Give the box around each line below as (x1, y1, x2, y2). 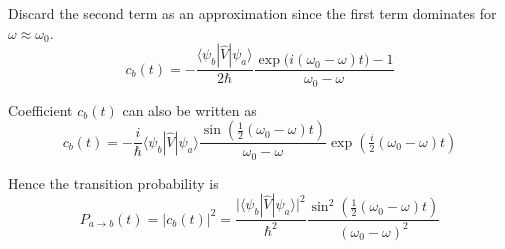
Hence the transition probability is (8, 172, 219, 193)
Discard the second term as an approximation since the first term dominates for (8, 3, 497, 23)
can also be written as (122, 99, 257, 120)
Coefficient (8, 99, 73, 120)
